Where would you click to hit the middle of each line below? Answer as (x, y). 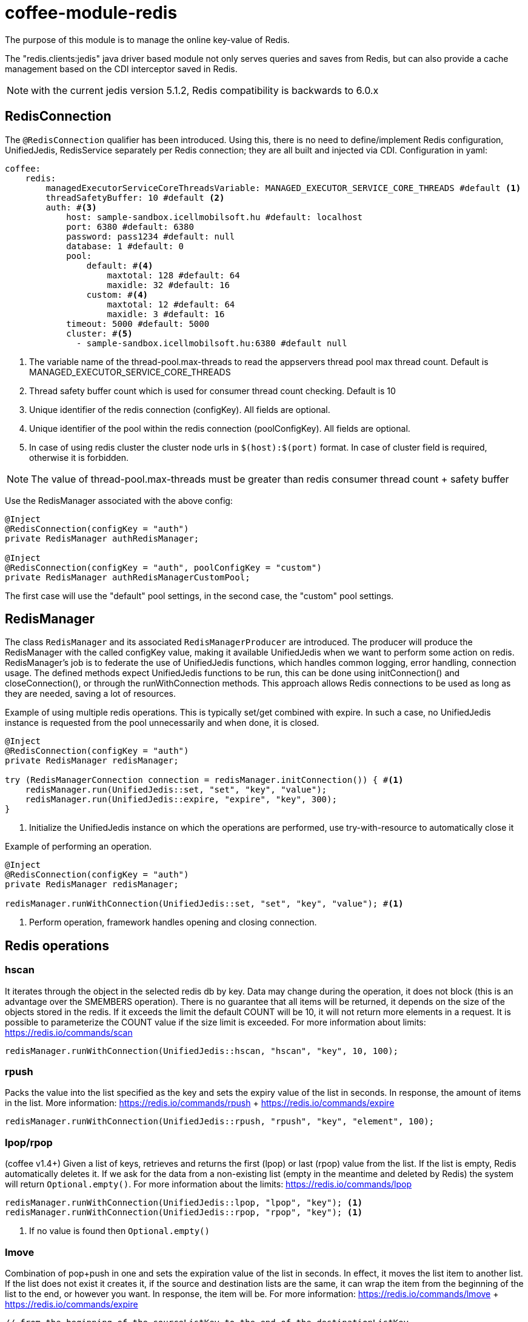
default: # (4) (120, 265)
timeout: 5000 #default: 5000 (138, 324)
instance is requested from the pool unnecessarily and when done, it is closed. (162, 723)
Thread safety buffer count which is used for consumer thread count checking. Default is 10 (212, 391)
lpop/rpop (29, 1142)
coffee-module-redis (91, 13)
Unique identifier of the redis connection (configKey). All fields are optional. (180, 409)
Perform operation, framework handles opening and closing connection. (173, 922)
